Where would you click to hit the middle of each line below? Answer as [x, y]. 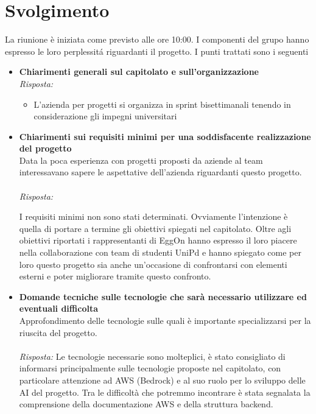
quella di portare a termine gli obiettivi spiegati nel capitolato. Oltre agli [155, 228]
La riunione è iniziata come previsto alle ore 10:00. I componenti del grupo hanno [157, 39]
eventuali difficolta [59, 308]
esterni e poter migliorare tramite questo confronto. [115, 276]
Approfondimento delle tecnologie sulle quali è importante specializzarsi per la [165, 320]
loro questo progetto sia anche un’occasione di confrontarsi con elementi [153, 264]
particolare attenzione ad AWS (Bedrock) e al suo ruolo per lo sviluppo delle [162, 380]
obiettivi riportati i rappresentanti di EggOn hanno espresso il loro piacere [158, 240]
